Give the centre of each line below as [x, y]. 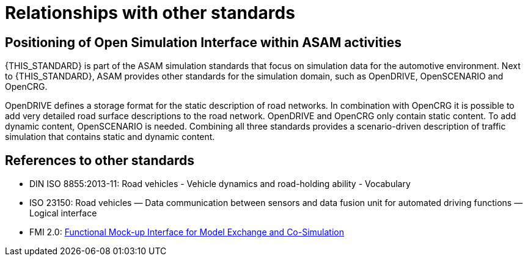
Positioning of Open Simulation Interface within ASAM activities [204, 42]
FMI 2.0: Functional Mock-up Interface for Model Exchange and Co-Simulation [187, 232]
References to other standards [100, 160]
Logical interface [63, 213]
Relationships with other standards [150, 13]
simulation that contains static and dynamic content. [110, 137]
